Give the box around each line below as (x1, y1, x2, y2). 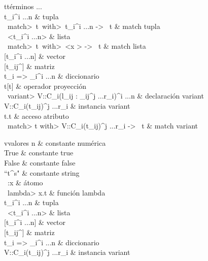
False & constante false (4, 157, 76, 168)
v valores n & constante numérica (4, 137, 106, 148)
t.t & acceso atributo (4, 110, 69, 121)
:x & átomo (7, 177, 43, 188)
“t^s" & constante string (4, 167, 80, 178)
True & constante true (4, 147, 74, 158)
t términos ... (4, 1, 42, 11)
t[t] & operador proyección (4, 80, 86, 91)
